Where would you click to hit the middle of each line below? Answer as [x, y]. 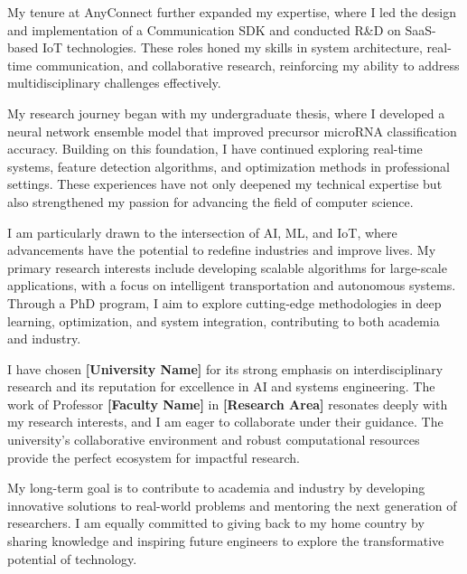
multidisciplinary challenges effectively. [114, 83]
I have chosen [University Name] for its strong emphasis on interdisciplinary [225, 368]
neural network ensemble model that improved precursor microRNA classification [232, 131]
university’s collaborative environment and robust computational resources [214, 440]
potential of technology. [72, 558]
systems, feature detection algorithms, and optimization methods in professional [229, 166]
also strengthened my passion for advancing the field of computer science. [210, 201]
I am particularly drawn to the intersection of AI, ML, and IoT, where [202, 232]
